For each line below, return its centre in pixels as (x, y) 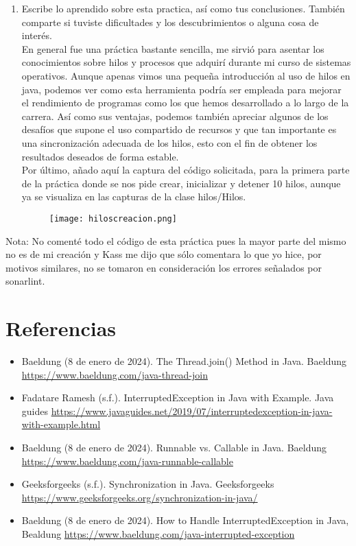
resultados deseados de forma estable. (100, 156)
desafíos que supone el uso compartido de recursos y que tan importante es (179, 129)
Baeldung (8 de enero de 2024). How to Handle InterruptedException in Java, (185, 520)
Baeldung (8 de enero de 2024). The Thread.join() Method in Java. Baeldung (184, 361)
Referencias (61, 328)
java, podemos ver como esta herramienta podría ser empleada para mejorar (181, 89)
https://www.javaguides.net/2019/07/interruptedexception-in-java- (192, 411)
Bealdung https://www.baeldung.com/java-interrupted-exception (158, 534)
